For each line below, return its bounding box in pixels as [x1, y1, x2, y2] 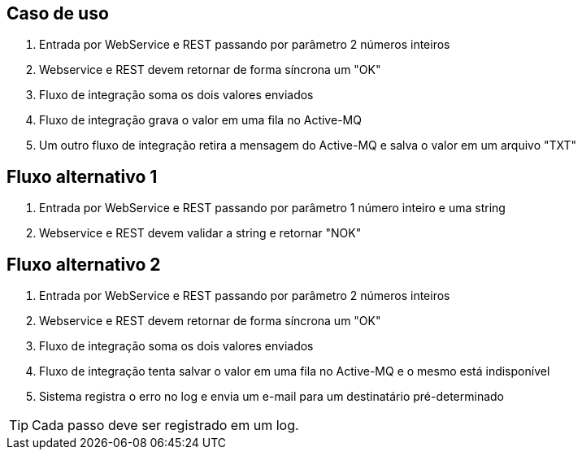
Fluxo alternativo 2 [7, 254, 161, 275]
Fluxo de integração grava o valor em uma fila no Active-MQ [39, 113, 362, 128]
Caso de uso [7, 3, 109, 24]
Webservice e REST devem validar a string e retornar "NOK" [39, 226, 362, 241]
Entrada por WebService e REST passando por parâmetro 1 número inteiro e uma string [39, 201, 506, 215]
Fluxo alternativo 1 [7, 166, 158, 187]
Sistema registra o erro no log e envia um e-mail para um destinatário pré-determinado [39, 389, 505, 404]
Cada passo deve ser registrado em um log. [32, 417, 299, 434]
